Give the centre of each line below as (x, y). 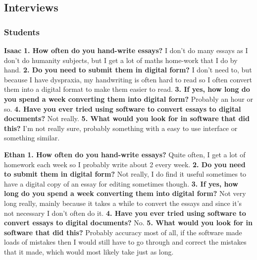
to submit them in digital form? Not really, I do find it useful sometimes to (125, 174)
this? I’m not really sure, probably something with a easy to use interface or (121, 128)
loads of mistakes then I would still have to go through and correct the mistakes (125, 242)
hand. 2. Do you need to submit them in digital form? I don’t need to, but (128, 70)
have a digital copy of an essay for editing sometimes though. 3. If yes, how (121, 183)
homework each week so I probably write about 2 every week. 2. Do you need (125, 164)
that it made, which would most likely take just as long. (89, 251)
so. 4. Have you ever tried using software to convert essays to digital (123, 108)
